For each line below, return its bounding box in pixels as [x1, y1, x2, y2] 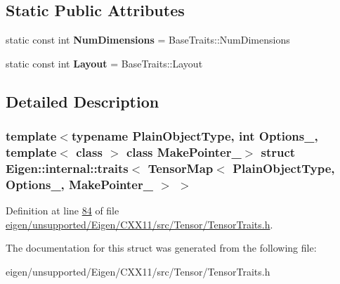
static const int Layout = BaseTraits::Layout [6, 56, 203, 70]
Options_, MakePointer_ [6, 175, 153, 193]
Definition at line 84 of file [6, 203, 119, 218]
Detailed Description [6, 90, 159, 112]
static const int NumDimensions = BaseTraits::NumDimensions [6, 32, 290, 47]
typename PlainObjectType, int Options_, [71, 127, 318, 145]
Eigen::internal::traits [6, 159, 129, 176]
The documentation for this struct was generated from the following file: [6, 240, 317, 255]
